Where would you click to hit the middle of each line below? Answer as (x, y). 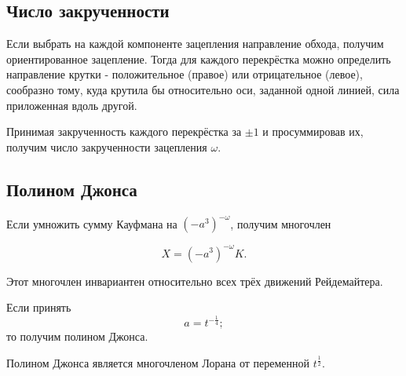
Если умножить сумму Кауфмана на (92, 223)
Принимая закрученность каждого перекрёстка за (124, 131)
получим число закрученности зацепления (107, 146)
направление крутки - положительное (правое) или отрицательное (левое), (185, 74)
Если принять (39, 307)
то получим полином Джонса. (77, 336)
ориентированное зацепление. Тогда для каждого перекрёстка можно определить (199, 58)
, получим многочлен (281, 223)
